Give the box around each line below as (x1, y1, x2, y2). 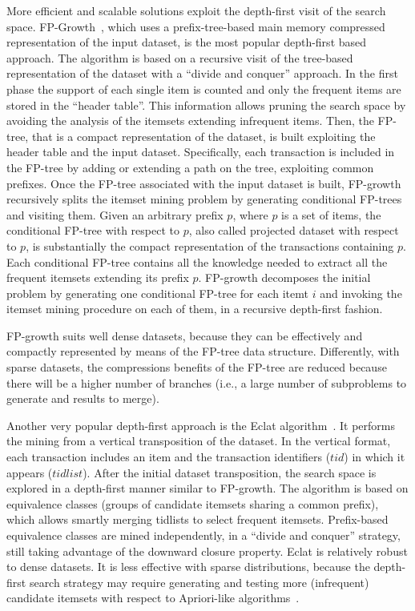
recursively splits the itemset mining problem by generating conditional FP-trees (6, 191, 402, 207)
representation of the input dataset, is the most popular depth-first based (6, 34, 367, 50)
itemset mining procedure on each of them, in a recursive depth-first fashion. (6, 300, 383, 317)
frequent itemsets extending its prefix (6, 269, 189, 286)
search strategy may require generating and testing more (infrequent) (29, 573, 369, 590)
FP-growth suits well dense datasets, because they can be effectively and (6, 327, 363, 344)
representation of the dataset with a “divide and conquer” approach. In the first (6, 65, 398, 82)
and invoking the (320, 284, 402, 301)
